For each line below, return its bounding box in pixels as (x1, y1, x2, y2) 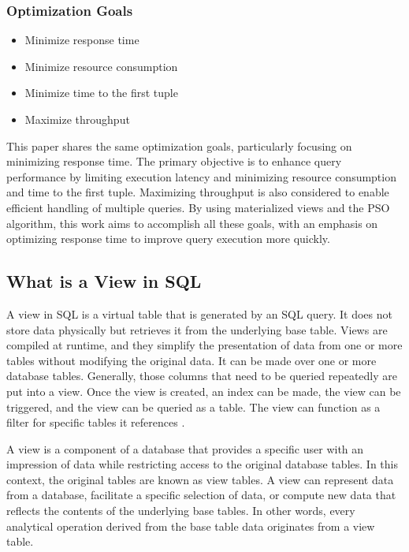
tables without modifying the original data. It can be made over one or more (6, 352, 377, 368)
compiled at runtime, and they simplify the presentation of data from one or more (6, 337, 403, 353)
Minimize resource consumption (24, 58, 178, 74)
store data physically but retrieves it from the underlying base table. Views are (6, 321, 388, 338)
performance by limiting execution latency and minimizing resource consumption (6, 168, 396, 185)
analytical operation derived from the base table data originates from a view (6, 517, 375, 534)
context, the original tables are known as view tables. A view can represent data (6, 471, 394, 487)
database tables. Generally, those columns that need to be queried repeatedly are (6, 367, 398, 384)
